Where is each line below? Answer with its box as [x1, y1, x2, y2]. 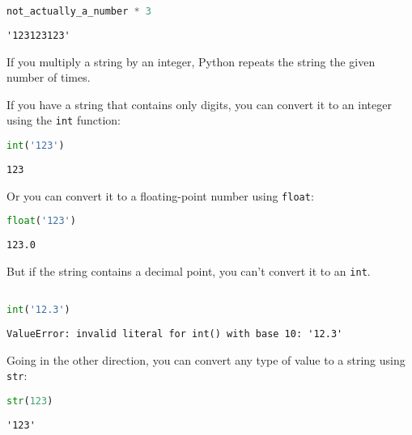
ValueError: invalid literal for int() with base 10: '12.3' [6, 327, 343, 340]
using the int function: [6, 112, 121, 129]
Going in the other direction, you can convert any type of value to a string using [6, 351, 406, 368]
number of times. [6, 69, 91, 86]
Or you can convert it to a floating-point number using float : [6, 187, 314, 204]
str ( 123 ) [6, 395, 53, 407]
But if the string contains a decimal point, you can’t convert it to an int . [6, 262, 371, 279]
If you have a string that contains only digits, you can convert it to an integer [6, 95, 392, 112]
